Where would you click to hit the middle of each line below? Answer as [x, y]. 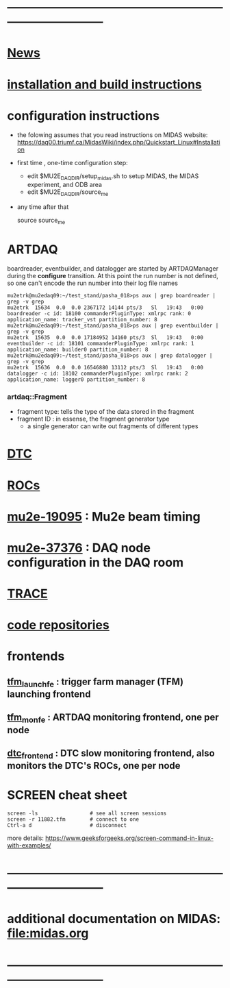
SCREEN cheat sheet [67, 795]
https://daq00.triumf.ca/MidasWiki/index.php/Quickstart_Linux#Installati [118, 142]
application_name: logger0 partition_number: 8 [76, 380]
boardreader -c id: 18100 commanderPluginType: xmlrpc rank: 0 [99, 313]
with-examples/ [29, 845]
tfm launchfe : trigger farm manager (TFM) [95, 682]
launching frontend [49, 694]
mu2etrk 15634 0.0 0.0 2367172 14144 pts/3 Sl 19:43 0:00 [105, 308]
